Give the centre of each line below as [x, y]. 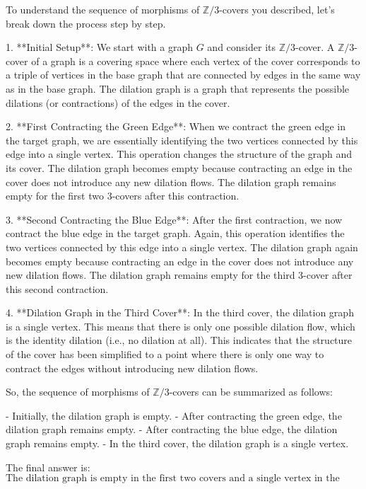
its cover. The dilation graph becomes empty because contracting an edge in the [179, 167]
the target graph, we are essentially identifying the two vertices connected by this [182, 140]
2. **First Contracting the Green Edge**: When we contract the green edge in [176, 126]
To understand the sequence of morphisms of [103, 9]
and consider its [242, 47]
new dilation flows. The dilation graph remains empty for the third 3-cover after [179, 275]
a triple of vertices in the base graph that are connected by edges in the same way [183, 75]
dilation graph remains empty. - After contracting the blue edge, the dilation [172, 429]
